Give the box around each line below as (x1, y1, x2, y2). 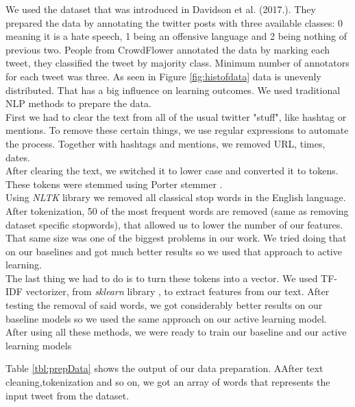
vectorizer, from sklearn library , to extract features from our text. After (25, 284, 330, 299)
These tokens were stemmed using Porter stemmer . (5, 176, 223, 191)
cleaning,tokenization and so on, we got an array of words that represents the (5, 375, 330, 389)
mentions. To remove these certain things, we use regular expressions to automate (5, 123, 349, 137)
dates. (5, 150, 30, 164)
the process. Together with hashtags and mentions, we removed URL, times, (5, 136, 326, 150)
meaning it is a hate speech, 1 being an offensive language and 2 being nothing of (5, 29, 347, 43)
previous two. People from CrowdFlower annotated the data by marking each (5, 42, 330, 56)
